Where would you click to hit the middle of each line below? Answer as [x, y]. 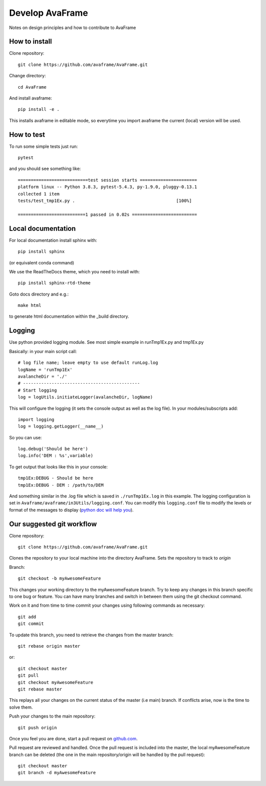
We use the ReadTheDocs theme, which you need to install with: [74, 271]
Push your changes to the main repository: [52, 716]
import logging [36, 419]
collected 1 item [39, 194]
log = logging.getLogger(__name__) [61, 426]
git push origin [37, 727]
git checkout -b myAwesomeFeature [59, 578]
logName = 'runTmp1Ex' [45, 370]
